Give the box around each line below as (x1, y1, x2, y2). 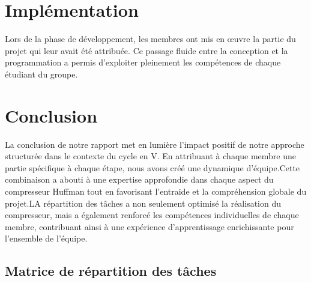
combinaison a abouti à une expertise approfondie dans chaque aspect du (5, 173, 274, 186)
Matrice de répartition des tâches (5, 261, 217, 280)
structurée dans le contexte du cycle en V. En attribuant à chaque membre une (5, 150, 297, 162)
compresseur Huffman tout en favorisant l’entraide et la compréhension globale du (5, 185, 307, 197)
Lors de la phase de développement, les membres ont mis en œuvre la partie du (5, 32, 296, 45)
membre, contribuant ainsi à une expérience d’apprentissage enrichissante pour (5, 220, 294, 233)
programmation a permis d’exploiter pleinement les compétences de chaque (5, 56, 281, 68)
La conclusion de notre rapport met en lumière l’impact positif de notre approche (5, 138, 304, 150)
